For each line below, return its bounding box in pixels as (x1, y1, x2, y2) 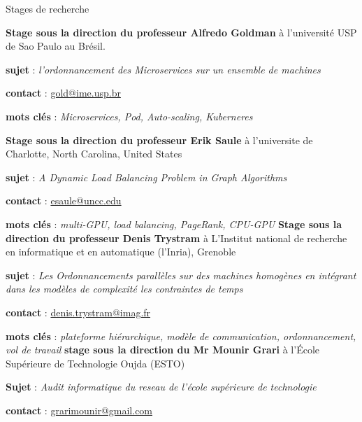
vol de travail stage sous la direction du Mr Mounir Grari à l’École (6, 342, 319, 357)
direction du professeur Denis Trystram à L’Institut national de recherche (6, 230, 347, 245)
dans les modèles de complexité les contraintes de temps (6, 281, 243, 296)
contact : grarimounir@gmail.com (6, 402, 153, 417)
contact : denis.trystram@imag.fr (6, 304, 151, 319)
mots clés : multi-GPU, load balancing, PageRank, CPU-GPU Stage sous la (6, 216, 342, 231)
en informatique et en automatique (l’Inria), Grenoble (6, 244, 236, 259)
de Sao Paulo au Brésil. (6, 38, 106, 53)
